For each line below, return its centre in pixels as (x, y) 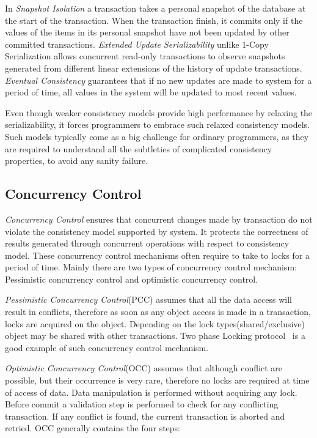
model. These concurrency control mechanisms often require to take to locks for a (158, 255)
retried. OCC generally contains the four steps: (93, 428)
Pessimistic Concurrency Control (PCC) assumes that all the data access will (148, 299)
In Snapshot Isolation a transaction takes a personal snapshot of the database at (155, 8)
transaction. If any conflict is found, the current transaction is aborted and (145, 416)
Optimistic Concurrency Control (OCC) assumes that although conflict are (144, 368)
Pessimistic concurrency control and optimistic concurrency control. (132, 279)
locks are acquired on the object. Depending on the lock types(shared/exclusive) (155, 323)
